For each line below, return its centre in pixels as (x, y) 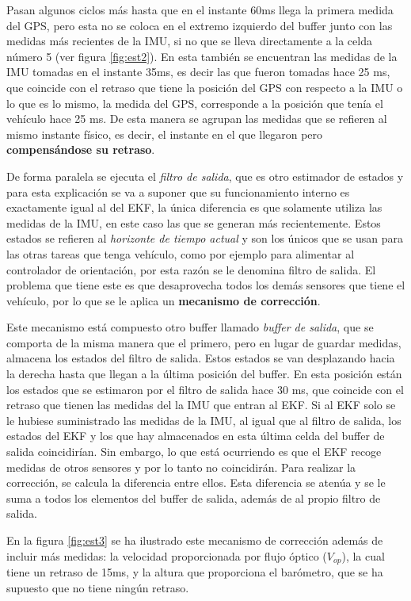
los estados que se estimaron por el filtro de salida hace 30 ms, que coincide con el (205, 389)
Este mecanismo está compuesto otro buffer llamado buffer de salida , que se (190, 327)
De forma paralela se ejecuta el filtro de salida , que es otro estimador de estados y (205, 176)
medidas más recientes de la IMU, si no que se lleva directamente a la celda (189, 41)
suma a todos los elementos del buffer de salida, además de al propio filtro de (194, 498)
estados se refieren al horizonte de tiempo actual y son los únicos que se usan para (205, 238)
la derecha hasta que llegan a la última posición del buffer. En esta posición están (204, 374)
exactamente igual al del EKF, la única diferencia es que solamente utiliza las (194, 207)
